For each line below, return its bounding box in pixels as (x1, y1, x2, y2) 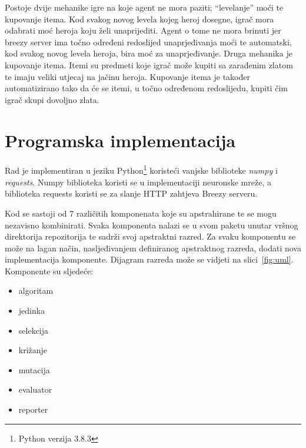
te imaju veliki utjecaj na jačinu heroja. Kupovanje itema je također (5, 70, 251, 82)
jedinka (18, 304, 45, 317)
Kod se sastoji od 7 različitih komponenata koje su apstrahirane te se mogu (5, 207, 277, 219)
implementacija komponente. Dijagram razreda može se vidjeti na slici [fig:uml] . (5, 253, 294, 266)
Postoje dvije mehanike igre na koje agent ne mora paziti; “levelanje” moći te (5, 1, 284, 13)
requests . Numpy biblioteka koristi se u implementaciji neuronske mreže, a (5, 175, 271, 188)
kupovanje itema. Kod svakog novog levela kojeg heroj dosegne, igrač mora (5, 12, 274, 25)
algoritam (18, 284, 54, 297)
